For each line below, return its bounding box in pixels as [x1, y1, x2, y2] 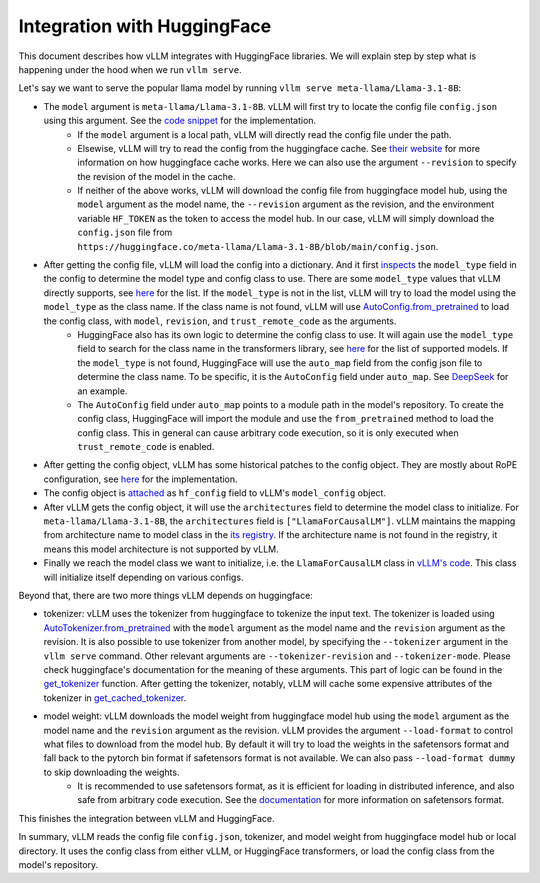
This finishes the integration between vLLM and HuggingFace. [18, 812, 275, 824]
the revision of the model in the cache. [77, 170, 236, 182]
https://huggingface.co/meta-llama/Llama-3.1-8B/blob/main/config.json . [77, 240, 439, 252]
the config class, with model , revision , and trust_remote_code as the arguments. [43, 315, 397, 327]
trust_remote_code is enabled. [77, 441, 215, 453]
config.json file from [77, 226, 173, 239]
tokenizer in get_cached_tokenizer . [43, 691, 187, 704]
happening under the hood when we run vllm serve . [18, 63, 242, 75]
